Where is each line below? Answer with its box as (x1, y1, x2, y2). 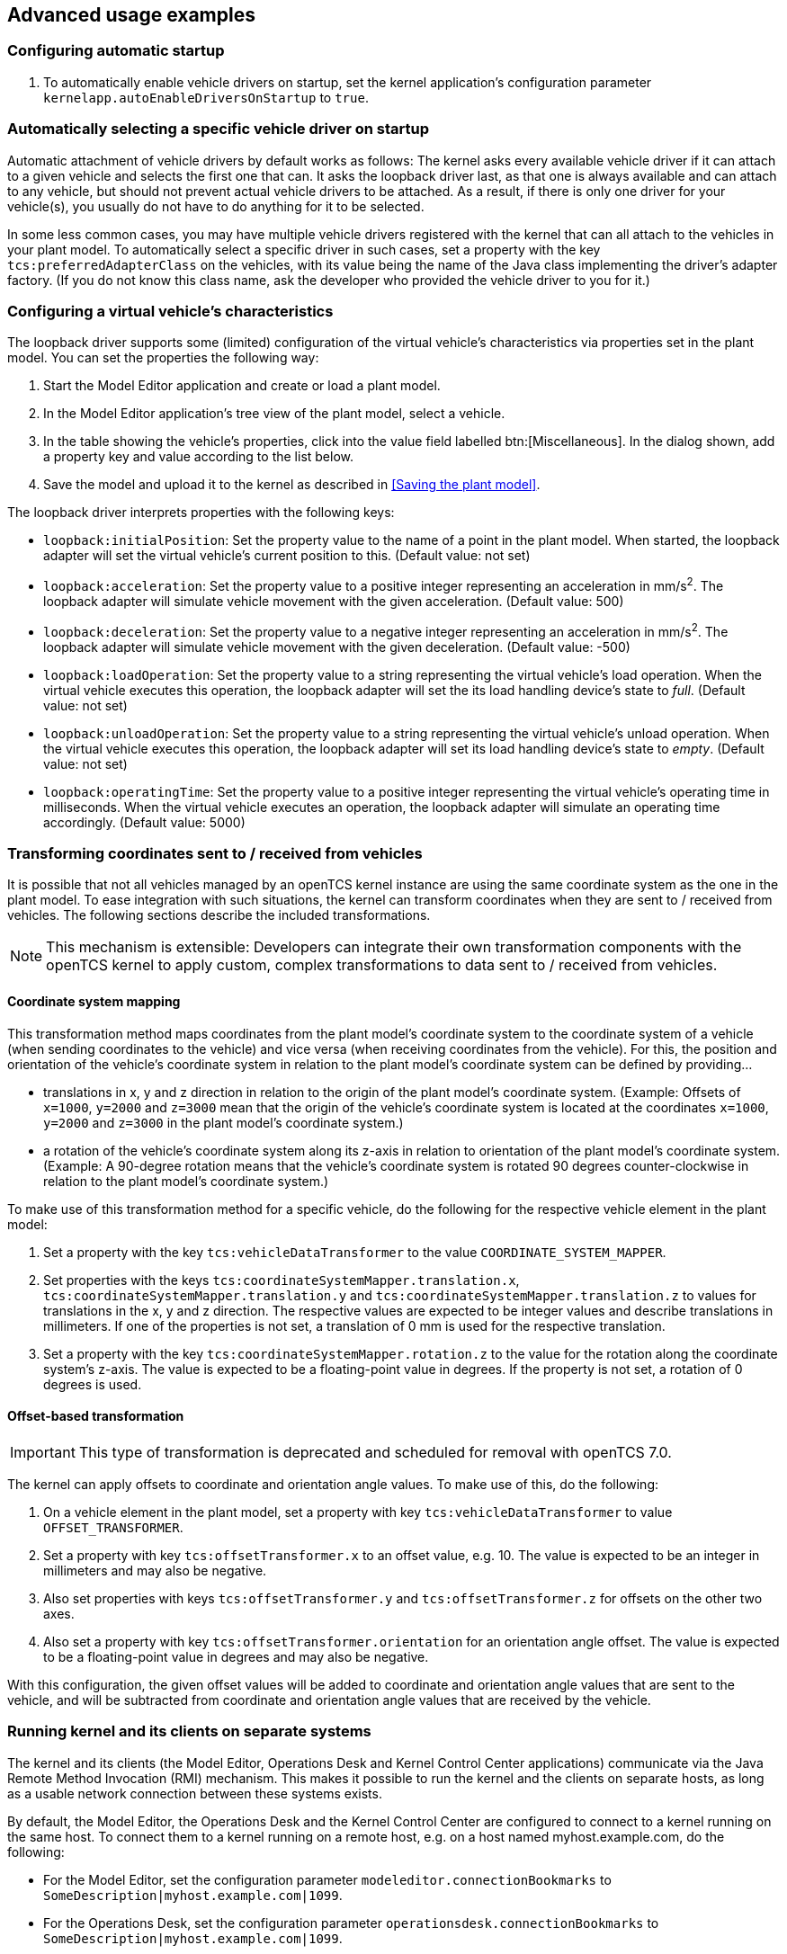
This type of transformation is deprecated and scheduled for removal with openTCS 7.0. (78, 1442, 672, 1461)
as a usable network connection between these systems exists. (7, 1785, 382, 1801)
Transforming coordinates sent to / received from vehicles (7, 843, 423, 862)
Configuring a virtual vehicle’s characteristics (7, 301, 334, 320)
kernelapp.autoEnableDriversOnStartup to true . (43, 89, 369, 105)
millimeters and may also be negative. (43, 1562, 267, 1578)
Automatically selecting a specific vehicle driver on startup (7, 120, 430, 138)
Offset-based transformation (7, 1408, 184, 1424)
